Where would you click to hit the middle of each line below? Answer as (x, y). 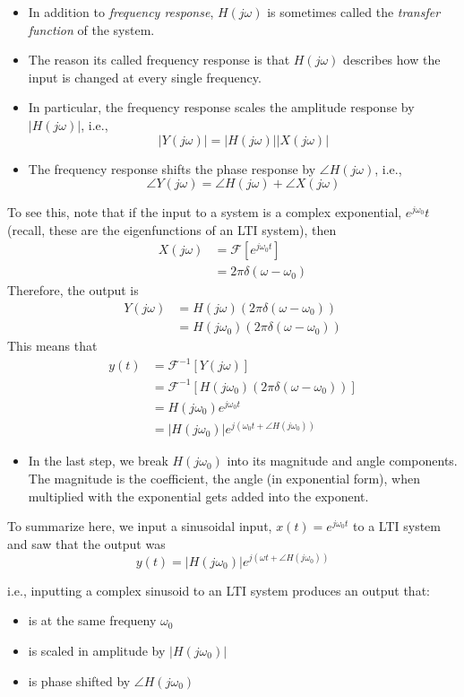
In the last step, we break (98, 461)
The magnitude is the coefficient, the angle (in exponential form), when (224, 478)
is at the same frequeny (92, 620)
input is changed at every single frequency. (145, 77)
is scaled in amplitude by (97, 651)
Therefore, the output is (73, 290)
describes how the (392, 60)
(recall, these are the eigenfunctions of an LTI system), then (172, 229)
